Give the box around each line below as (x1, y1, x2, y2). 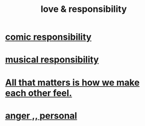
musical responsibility (5, 54, 99, 65)
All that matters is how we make (5, 77, 140, 88)
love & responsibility (40, 3, 127, 15)
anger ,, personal (5, 110, 77, 121)
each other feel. (5, 87, 72, 99)
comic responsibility (5, 31, 92, 43)
